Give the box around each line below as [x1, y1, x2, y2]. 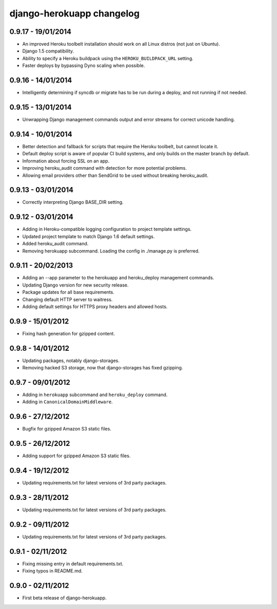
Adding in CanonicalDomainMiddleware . [22, 399, 113, 405]
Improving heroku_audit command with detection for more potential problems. [22, 165, 187, 171]
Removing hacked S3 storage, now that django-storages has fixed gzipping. [22, 365, 183, 371]
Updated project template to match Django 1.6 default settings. [22, 233, 155, 239]
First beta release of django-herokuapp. [22, 595, 107, 601]
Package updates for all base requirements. [22, 289, 115, 295]
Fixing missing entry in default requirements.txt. [22, 561, 124, 567]
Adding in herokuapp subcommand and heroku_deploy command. [22, 391, 168, 398]
